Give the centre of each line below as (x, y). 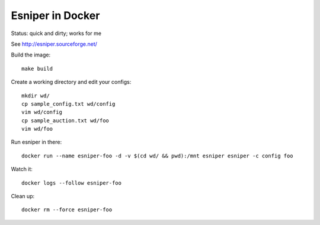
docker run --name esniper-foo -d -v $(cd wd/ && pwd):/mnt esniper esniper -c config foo (157, 156)
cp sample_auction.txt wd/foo (65, 121)
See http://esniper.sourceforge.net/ (54, 44)
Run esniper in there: (36, 142)
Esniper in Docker (55, 15)
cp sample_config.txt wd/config (68, 104)
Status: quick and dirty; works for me (56, 33)
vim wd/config (42, 112)
